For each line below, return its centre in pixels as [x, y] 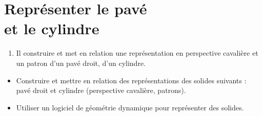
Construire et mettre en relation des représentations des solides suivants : [131, 80]
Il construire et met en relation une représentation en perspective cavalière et [137, 53]
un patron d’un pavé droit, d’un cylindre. [81, 63]
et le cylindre [52, 28]
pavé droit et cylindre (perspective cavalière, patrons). [101, 90]
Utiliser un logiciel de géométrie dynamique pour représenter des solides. [130, 107]
